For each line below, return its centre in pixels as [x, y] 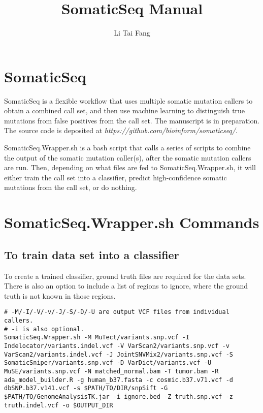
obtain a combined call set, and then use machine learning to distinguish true [125, 110]
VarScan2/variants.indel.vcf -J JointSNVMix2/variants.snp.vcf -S [119, 354]
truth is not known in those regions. [60, 295]
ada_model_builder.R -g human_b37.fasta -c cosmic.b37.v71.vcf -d [119, 380]
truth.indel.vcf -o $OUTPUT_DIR [59, 405]
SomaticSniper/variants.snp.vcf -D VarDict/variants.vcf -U [108, 363]
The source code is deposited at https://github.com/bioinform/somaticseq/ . [121, 130]
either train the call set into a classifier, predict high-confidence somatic [116, 177]
